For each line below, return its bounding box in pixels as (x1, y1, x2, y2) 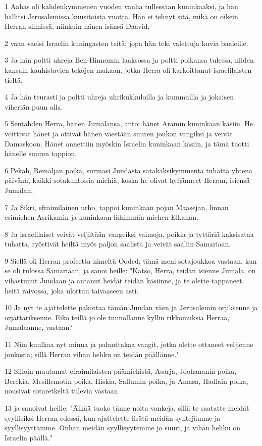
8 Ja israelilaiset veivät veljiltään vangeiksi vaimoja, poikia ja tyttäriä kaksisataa (5, 228, 254, 239)
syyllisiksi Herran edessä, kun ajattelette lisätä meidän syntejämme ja (5, 412, 221, 423)
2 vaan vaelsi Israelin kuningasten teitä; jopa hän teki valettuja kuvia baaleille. (5, 37, 248, 48)
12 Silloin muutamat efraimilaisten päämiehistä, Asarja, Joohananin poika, (5, 366, 237, 376)
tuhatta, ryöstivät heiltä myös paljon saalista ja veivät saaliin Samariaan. (5, 238, 231, 249)
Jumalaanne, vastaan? (5, 322, 73, 332)
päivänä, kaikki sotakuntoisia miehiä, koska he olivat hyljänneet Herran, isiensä (5, 175, 250, 185)
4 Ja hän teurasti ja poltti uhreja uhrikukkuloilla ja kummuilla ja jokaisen (5, 91, 234, 102)
